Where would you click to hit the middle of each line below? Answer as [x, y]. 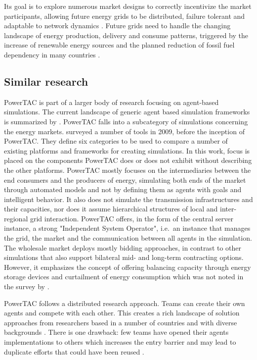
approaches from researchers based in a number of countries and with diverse [121, 322]
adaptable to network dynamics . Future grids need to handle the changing [117, 26]
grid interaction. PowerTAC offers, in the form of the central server [131, 218]
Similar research [46, 81]
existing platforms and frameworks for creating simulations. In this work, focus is [127, 150]
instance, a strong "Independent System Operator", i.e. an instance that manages [127, 228]
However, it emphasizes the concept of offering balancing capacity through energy [128, 267]
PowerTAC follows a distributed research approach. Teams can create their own [125, 303]
